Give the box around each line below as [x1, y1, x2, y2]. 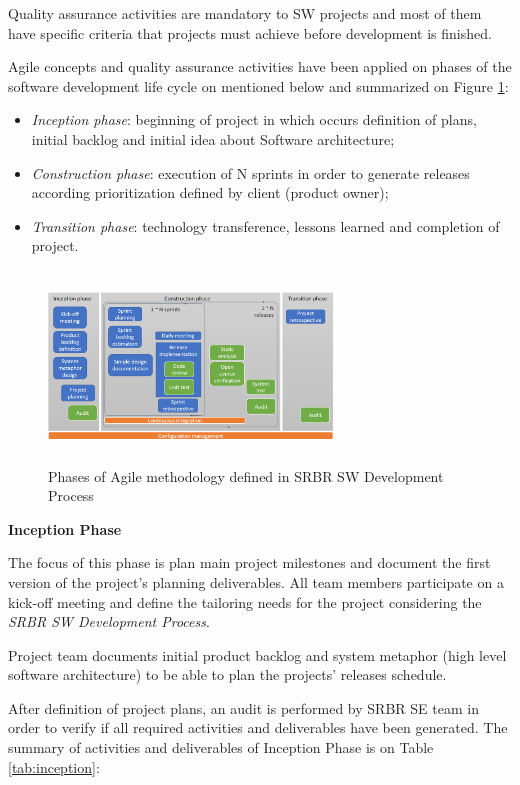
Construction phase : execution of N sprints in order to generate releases [31, 162, 470, 183]
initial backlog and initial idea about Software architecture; [31, 128, 395, 149]
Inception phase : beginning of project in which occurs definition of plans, [31, 109, 477, 130]
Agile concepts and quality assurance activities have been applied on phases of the [8, 56, 512, 77]
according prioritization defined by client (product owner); [31, 182, 389, 203]
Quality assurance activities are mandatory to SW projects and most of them [8, 3, 482, 23]
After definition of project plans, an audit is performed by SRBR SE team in [8, 697, 479, 718]
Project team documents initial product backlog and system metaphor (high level [8, 644, 507, 665]
